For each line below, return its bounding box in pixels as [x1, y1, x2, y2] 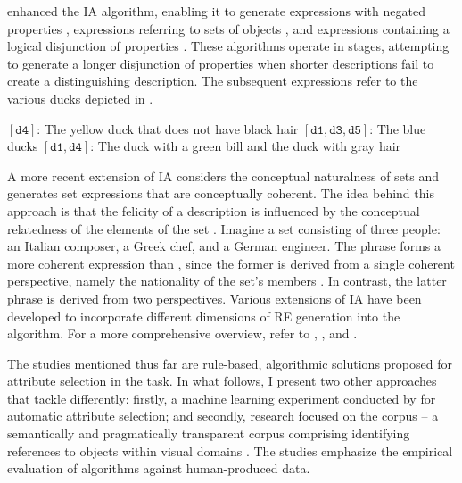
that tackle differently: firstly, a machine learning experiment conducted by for [7, 388, 436, 407]
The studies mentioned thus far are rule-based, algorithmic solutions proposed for [7, 354, 452, 372]
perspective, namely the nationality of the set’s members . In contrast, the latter [7, 271, 447, 290]
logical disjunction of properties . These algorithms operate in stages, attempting [7, 37, 450, 55]
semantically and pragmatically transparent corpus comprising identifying [7, 424, 410, 443]
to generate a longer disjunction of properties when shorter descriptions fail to [7, 54, 434, 72]
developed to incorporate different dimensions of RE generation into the [7, 306, 400, 325]
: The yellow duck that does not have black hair [37, 119, 299, 137]
